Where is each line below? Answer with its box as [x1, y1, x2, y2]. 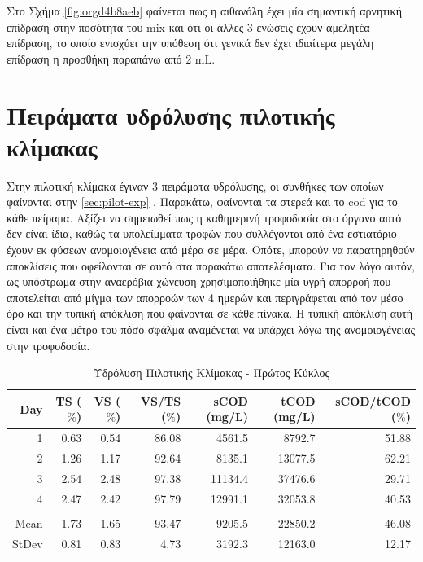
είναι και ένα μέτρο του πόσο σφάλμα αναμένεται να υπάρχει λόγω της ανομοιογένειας [7, 321, 416, 338]
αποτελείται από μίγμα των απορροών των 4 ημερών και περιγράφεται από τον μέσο [7, 288, 403, 305]
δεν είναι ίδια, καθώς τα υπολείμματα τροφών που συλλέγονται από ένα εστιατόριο [7, 225, 397, 242]
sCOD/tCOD [335, 392, 411, 409]
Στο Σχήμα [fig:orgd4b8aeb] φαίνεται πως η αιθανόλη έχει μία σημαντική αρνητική [7, 2, 402, 19]
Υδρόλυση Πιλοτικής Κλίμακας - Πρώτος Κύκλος [93, 364, 330, 381]
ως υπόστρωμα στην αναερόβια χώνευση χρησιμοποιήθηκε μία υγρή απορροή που [7, 273, 391, 290]
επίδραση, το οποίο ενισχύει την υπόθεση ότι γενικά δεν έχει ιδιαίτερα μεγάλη [7, 34, 374, 51]
